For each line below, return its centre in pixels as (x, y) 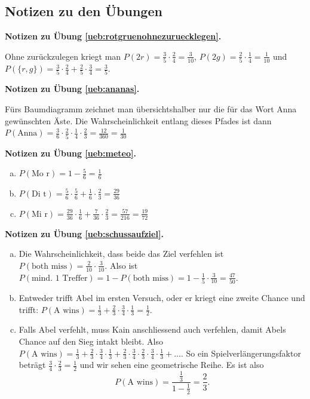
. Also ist (121, 265)
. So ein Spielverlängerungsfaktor (241, 353)
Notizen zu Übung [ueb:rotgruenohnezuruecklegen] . (113, 36)
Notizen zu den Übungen (84, 11)
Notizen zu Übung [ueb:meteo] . (70, 153)
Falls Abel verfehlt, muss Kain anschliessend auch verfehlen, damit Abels (152, 329)
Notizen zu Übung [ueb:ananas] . (72, 89)
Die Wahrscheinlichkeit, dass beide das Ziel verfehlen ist (121, 254)
